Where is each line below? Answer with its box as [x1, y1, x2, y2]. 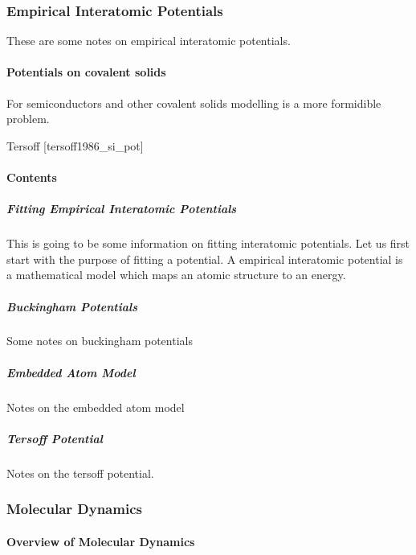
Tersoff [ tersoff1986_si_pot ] [6, 137, 144, 154]
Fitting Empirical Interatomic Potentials [6, 200, 237, 217]
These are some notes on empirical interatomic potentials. [6, 32, 291, 49]
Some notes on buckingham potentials [6, 332, 193, 349]
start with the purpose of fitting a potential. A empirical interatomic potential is [6, 250, 403, 267]
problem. [6, 110, 50, 127]
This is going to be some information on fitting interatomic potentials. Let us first [6, 235, 410, 252]
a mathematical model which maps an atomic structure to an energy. [6, 266, 346, 283]
